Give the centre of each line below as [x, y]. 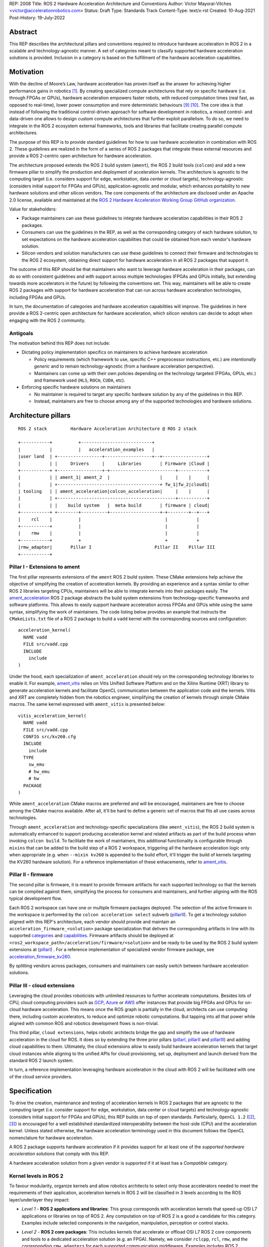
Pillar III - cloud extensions [42, 986]
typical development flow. [36, 898]
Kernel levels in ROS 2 [36, 1176]
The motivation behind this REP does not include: [60, 343]
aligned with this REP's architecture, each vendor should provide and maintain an [92, 922]
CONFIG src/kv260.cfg [50, 736]
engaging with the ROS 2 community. [47, 320]
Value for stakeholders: [33, 209]
